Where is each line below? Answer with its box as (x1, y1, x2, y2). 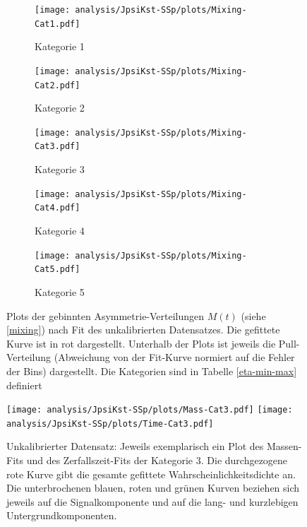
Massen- (266, 439, 302, 454)
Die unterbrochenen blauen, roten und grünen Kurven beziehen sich (6, 480, 300, 495)
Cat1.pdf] (35, 18, 80, 29)
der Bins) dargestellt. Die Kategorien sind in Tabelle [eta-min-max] (6, 363, 297, 378)
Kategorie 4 (35, 223, 85, 238)
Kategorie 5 (35, 284, 85, 299)
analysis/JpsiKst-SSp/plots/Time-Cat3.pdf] (6, 418, 214, 429)
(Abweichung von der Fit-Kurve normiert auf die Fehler (54, 350, 295, 365)
